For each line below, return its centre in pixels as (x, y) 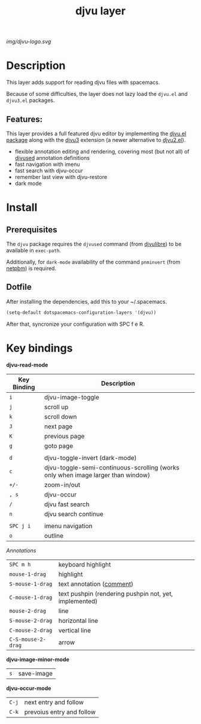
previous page (64, 436)
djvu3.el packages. (31, 101)
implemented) (78, 601)
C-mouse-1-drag (31, 597)
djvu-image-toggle (72, 397)
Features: (25, 119)
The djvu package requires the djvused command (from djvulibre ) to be (94, 244)
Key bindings (39, 348)
